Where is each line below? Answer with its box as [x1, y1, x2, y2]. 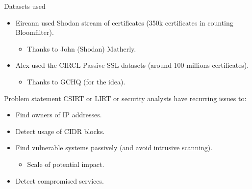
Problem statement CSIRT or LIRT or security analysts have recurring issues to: [4, 93, 247, 103]
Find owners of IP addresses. [15, 109, 102, 120]
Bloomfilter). [15, 27, 54, 37]
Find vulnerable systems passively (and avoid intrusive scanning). [15, 142, 213, 153]
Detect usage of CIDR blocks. [15, 126, 105, 136]
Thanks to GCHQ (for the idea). [27, 76, 126, 86]
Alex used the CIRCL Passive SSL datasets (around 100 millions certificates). [15, 60, 249, 70]
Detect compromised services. [15, 175, 104, 186]
